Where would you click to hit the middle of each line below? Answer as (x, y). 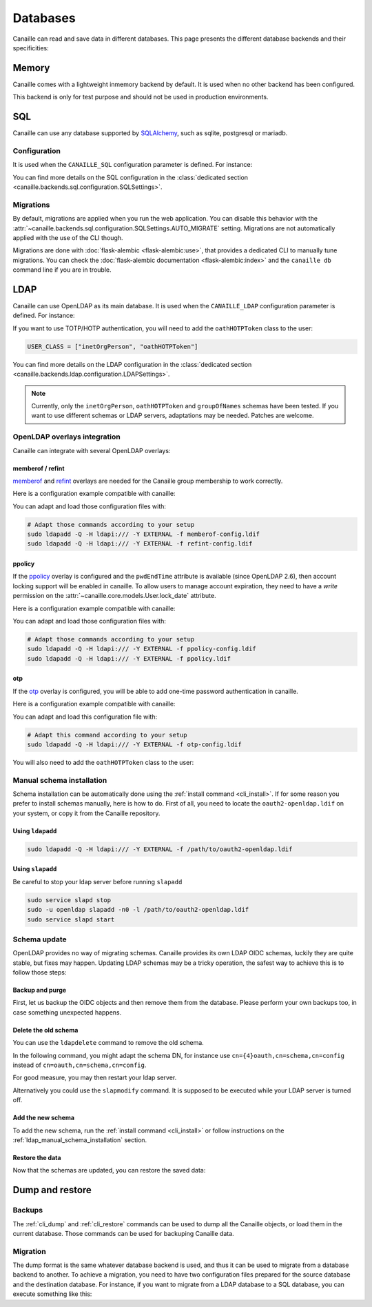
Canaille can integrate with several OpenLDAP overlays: (92, 450)
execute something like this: (52, 1294)
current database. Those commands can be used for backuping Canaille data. (123, 1233)
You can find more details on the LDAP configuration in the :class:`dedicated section (132, 364)
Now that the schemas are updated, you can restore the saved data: (109, 1170)
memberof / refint (39, 468)
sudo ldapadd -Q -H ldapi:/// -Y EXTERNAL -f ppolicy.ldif (129, 658)
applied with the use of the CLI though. (68, 237)
